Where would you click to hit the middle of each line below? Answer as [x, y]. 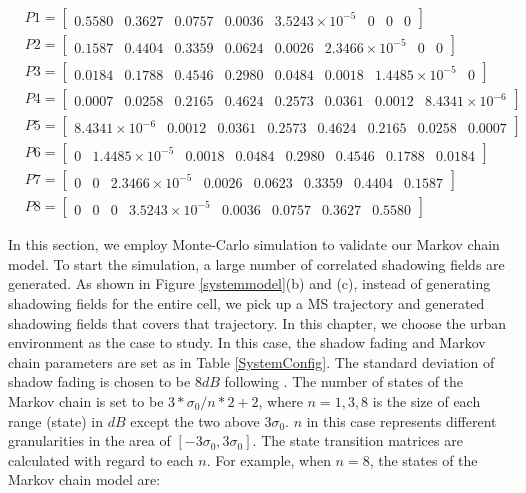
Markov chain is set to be [86, 401]
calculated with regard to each [101, 459]
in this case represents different [401, 420]
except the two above [195, 420]
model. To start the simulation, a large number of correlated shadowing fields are [256, 263]
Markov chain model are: [84, 479]
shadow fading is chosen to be [99, 381]
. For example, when [268, 459]
